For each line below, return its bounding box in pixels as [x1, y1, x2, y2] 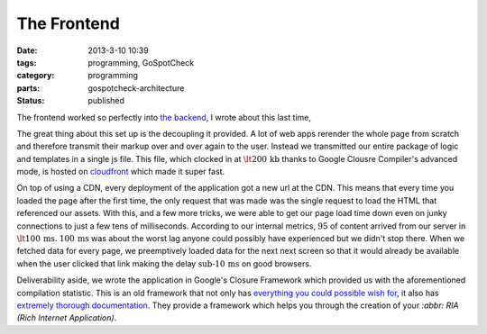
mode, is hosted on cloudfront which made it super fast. [16, 167, 225, 177]
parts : [16, 82, 41, 94]
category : [16, 70, 55, 81]
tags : [16, 57, 37, 68]
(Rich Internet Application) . [16, 312, 117, 323]
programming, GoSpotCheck [87, 57, 195, 68]
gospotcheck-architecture [87, 82, 185, 94]
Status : [16, 95, 45, 106]
